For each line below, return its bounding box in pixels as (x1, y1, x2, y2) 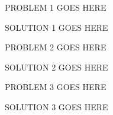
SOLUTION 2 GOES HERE (5, 60, 108, 73)
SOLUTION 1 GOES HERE (5, 21, 108, 33)
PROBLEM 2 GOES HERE (5, 41, 106, 53)
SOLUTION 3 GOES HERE (5, 100, 108, 113)
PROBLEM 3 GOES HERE (5, 81, 106, 93)
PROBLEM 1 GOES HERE (5, 1, 106, 13)
